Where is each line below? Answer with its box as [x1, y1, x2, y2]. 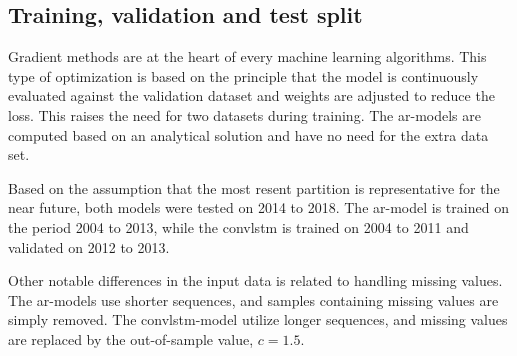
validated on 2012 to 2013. [8, 236, 170, 257]
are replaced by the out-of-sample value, [8, 328, 254, 349]
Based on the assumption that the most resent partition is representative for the [8, 177, 500, 198]
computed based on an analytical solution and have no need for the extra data [8, 124, 489, 145]
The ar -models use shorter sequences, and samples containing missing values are [8, 289, 499, 310]
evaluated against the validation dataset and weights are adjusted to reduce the [8, 85, 495, 106]
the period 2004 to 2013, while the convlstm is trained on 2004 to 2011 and [8, 216, 469, 237]
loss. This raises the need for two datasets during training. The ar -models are [8, 104, 481, 125]
